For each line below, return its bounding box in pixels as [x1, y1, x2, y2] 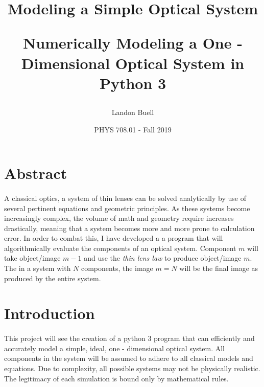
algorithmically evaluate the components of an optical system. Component [4, 242, 236, 253]
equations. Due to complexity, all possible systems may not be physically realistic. [4, 363, 260, 373]
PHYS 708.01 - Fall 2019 [94, 124, 172, 134]
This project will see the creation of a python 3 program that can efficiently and [4, 333, 255, 344]
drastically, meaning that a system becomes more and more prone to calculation [4, 222, 255, 233]
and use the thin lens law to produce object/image [84, 253, 242, 263]
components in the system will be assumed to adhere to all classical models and [4, 353, 253, 363]
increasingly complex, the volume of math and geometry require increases [4, 213, 234, 223]
